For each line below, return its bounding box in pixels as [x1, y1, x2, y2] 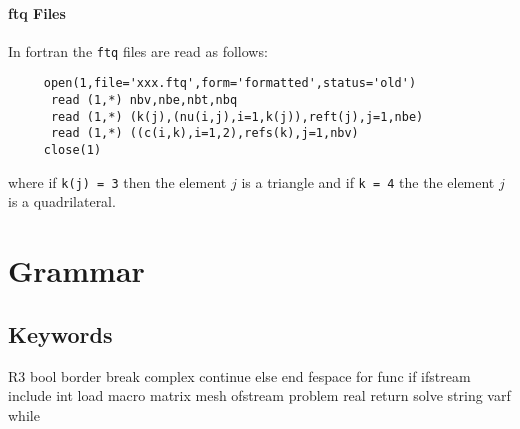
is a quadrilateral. [8, 191, 116, 212]
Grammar [8, 250, 145, 291]
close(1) [43, 143, 102, 158]
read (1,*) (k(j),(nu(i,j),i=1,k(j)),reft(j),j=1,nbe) [50, 109, 424, 124]
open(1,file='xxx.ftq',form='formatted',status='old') [43, 76, 417, 91]
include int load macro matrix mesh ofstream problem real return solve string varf [8, 385, 511, 406]
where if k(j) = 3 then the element [8, 171, 227, 192]
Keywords [8, 318, 113, 349]
